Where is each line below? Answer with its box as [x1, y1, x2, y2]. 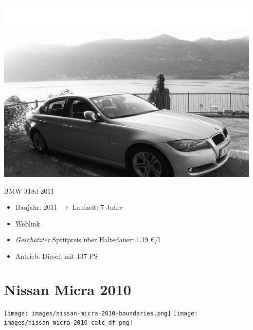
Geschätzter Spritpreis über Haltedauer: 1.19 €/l [15, 234, 160, 245]
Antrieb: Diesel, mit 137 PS [15, 251, 98, 261]
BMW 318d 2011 [4, 185, 54, 196]
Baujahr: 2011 [15, 202, 57, 212]
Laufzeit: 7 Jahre [72, 202, 123, 212]
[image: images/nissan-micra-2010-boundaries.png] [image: [4, 310, 198, 317]
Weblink [15, 218, 40, 228]
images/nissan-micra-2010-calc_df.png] [4, 319, 133, 327]
